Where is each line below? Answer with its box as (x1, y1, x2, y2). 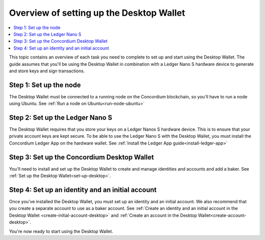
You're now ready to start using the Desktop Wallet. (9, 228, 113, 234)
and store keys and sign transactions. (9, 68, 85, 74)
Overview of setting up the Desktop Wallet (9, 7, 185, 18)
